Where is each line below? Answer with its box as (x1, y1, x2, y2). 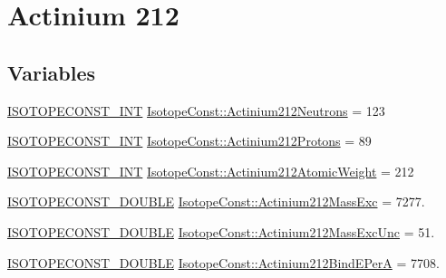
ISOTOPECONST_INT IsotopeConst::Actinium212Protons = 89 (7, 131, 372, 150)
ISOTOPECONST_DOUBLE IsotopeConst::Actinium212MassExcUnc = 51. (7, 222, 435, 241)
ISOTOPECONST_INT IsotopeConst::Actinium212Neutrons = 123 (7, 101, 385, 120)
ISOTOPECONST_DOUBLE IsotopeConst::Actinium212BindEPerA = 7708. (7, 253, 440, 272)
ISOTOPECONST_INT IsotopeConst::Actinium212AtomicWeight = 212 (7, 161, 414, 180)
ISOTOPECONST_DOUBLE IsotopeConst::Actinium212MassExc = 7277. (7, 192, 425, 211)
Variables (7, 58, 96, 86)
